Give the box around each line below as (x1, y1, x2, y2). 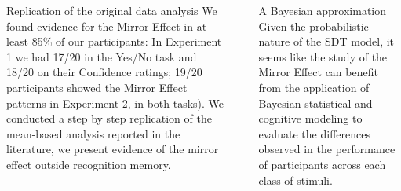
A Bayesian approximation (258, 2, 387, 18)
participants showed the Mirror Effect (6, 79, 188, 95)
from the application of (258, 79, 370, 95)
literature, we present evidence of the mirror (6, 141, 219, 157)
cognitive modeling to (258, 110, 363, 127)
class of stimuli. (258, 171, 333, 188)
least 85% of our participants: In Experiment (6, 33, 222, 50)
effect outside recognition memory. (6, 156, 171, 172)
